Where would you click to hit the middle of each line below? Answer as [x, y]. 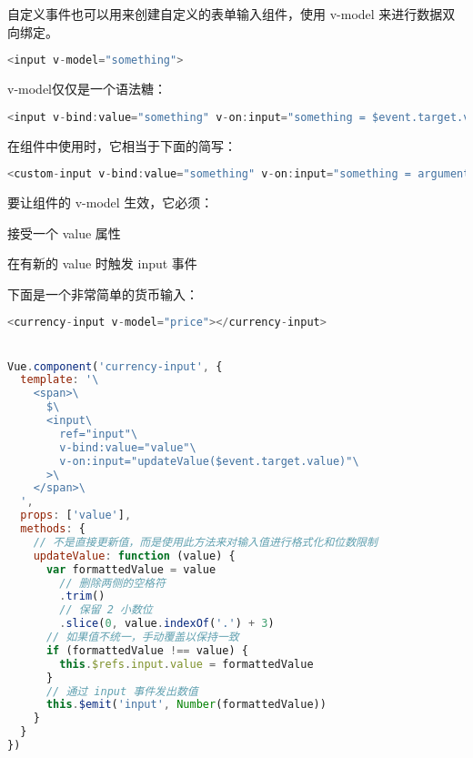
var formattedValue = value [131, 569]
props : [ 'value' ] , [76, 515]
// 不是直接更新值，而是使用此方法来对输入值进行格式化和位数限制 [205, 542]
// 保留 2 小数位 [106, 610]
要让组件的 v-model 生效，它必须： [111, 202]
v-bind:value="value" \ [128, 447]
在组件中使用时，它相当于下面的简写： [122, 145]
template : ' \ [60, 380]
